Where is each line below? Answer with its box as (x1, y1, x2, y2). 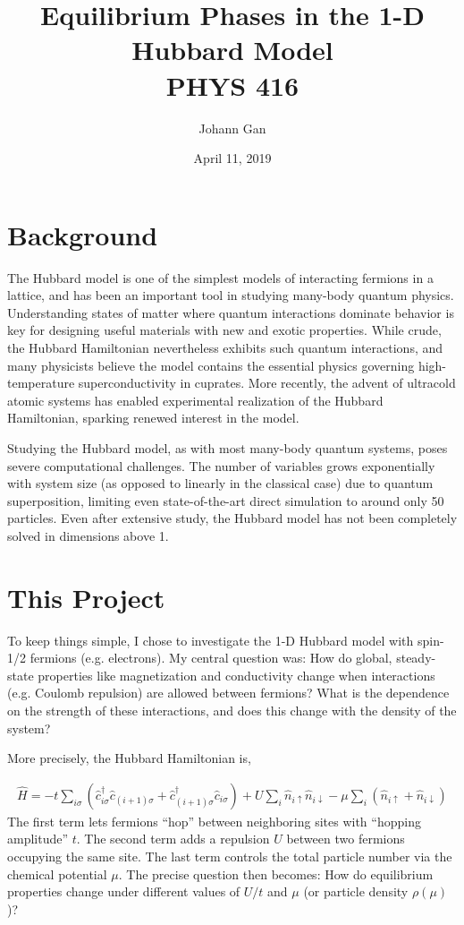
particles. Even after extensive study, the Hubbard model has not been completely (7, 509, 458, 527)
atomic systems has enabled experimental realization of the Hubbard (7, 390, 384, 409)
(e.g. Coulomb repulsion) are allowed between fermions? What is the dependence (7, 683, 450, 702)
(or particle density (303, 882, 409, 901)
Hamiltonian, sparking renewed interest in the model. (7, 408, 299, 427)
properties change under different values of (7, 882, 240, 901)
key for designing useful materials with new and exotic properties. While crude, (7, 321, 442, 339)
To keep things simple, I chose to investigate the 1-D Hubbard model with (7, 630, 414, 649)
